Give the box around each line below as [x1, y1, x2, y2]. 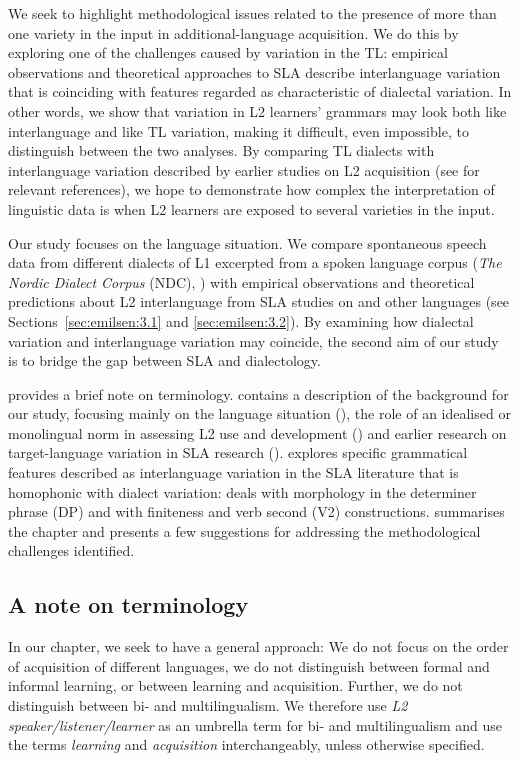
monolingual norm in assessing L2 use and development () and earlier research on [8, 422, 507, 443]
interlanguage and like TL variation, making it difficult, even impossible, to [8, 120, 469, 141]
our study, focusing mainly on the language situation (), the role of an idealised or [8, 403, 511, 424]
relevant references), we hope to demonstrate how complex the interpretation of [8, 179, 495, 200]
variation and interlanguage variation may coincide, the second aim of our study [8, 330, 499, 351]
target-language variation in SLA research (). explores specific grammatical [8, 442, 468, 463]
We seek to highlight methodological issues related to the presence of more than [8, 3, 497, 23]
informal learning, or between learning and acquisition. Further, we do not [8, 675, 463, 696]
